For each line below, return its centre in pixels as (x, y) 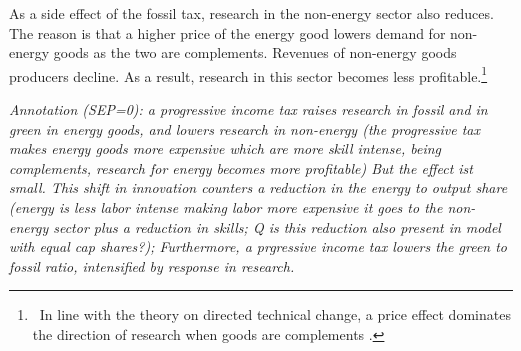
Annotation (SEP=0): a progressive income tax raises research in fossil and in (248, 109)
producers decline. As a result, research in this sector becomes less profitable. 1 (248, 74)
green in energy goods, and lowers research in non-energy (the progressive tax (244, 128)
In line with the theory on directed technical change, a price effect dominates (275, 314)
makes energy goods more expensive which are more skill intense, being (225, 148)
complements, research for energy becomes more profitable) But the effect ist (241, 167)
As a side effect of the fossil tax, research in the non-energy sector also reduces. (251, 13)
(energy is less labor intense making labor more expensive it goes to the (226, 207)
